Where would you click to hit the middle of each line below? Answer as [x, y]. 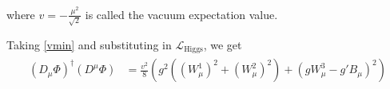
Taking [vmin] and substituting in [89, 44]
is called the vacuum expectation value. [181, 14]
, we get [223, 44]
